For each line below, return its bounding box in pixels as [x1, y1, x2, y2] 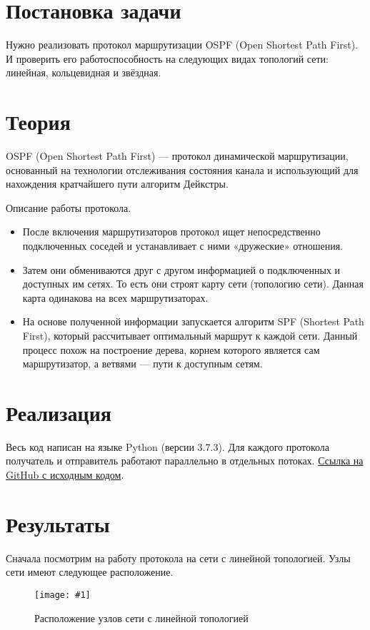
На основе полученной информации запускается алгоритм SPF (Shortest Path [22, 314, 364, 329]
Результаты [6, 509, 110, 538]
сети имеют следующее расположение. [6, 564, 174, 579]
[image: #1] [34, 589, 91, 600]
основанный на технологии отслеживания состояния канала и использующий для [6, 162, 359, 177]
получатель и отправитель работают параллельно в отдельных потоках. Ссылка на [6, 453, 364, 468]
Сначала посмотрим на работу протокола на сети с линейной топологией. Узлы [6, 550, 351, 565]
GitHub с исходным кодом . [6, 467, 124, 482]
